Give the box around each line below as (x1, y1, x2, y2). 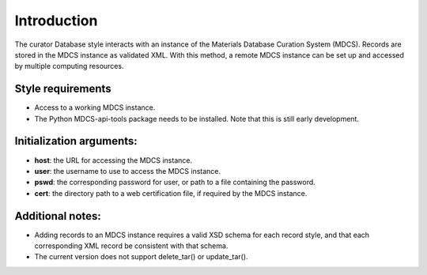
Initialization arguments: (14, 134, 138, 148)
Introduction (14, 12, 98, 29)
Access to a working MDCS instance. (34, 103, 156, 112)
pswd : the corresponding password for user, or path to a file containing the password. (34, 178, 316, 187)
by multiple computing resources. (14, 62, 124, 71)
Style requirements (14, 82, 111, 96)
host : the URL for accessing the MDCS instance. (34, 155, 193, 165)
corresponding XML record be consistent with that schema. (34, 241, 229, 251)
